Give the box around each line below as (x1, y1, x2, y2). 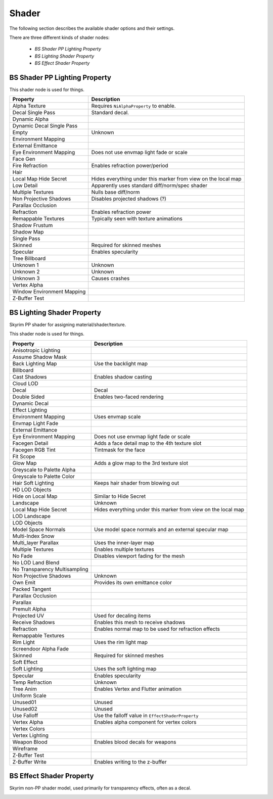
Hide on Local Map (12, 493, 58, 500)
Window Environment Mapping (12, 288, 86, 295)
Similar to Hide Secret (94, 493, 146, 500)
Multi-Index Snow (12, 532, 55, 539)
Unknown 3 (12, 275, 40, 282)
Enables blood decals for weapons (94, 738, 176, 745)
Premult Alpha (12, 605, 47, 613)
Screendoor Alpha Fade (12, 645, 69, 652)
